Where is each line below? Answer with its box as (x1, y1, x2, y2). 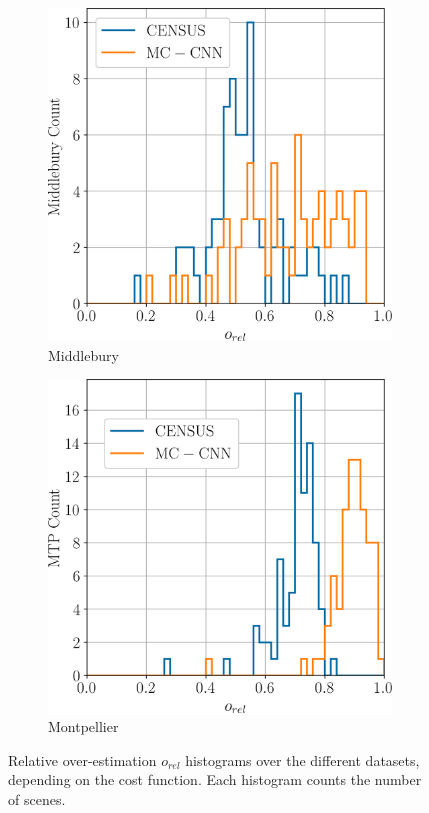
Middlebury (48, 344, 119, 365)
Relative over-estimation (8, 749, 157, 770)
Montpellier (48, 716, 119, 737)
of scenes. (8, 789, 66, 810)
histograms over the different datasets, (185, 749, 420, 770)
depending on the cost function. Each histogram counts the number (8, 769, 422, 790)
